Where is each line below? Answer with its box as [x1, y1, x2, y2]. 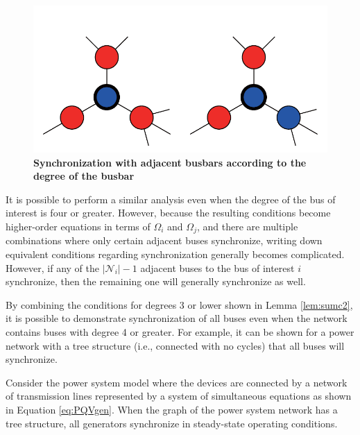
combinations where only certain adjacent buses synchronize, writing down [6, 233, 323, 248]
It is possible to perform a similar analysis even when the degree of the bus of [6, 191, 336, 206]
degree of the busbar [33, 169, 135, 183]
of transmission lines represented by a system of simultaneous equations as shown [6, 389, 352, 403]
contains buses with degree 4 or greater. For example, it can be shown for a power [6, 324, 354, 339]
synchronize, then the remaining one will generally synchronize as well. [6, 274, 306, 289]
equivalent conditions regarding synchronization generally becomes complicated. [6, 247, 345, 262]
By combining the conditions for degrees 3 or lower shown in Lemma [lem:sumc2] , [6, 297, 353, 312]
